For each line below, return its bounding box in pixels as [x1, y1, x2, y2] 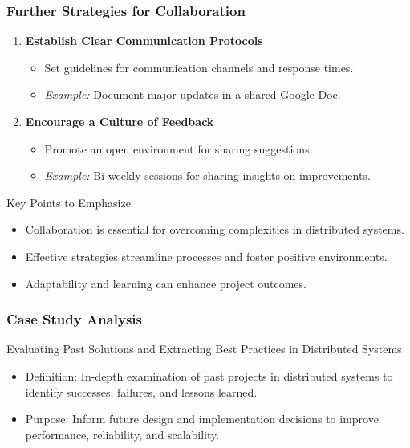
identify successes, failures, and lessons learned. [25, 383, 258, 400]
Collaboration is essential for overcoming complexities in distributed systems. [25, 221, 404, 238]
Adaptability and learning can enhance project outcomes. [25, 275, 306, 291]
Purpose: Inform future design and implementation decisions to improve [25, 410, 379, 427]
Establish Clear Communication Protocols [25, 32, 263, 49]
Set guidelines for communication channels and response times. [44, 59, 354, 75]
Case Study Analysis [6, 309, 142, 329]
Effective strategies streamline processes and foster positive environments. [25, 247, 388, 264]
